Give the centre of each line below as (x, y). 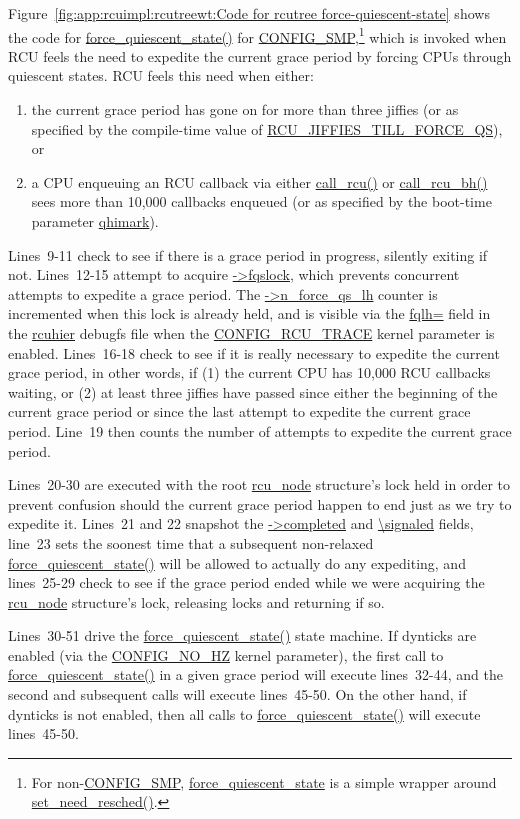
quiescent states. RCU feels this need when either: (161, 75)
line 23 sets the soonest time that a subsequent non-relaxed (191, 542)
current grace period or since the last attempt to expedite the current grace (239, 411)
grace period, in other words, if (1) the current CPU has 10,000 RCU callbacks (249, 372)
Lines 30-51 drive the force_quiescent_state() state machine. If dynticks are (242, 635)
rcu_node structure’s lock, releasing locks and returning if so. (196, 601)
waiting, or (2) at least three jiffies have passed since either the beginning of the (253, 391)
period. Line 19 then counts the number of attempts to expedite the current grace (260, 430)
